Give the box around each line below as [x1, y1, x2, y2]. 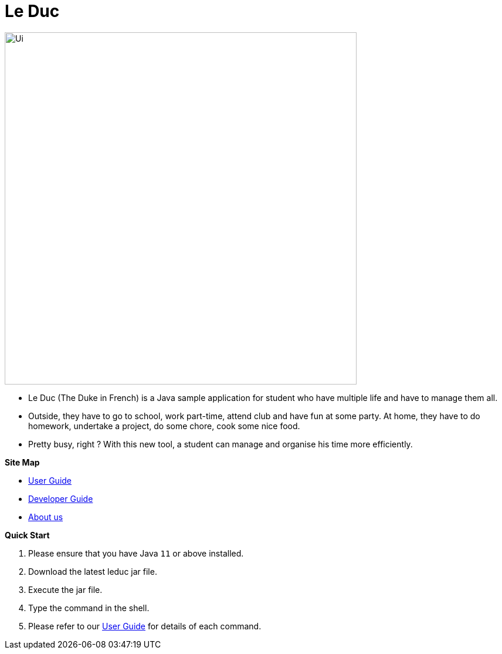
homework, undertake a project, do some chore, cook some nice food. [28, 420, 300, 431]
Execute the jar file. [28, 584, 103, 595]
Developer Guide [28, 493, 93, 504]
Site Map [5, 457, 40, 467]
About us [28, 511, 63, 522]
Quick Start [5, 530, 50, 540]
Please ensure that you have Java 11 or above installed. [28, 548, 244, 558]
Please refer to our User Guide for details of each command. [28, 621, 262, 631]
